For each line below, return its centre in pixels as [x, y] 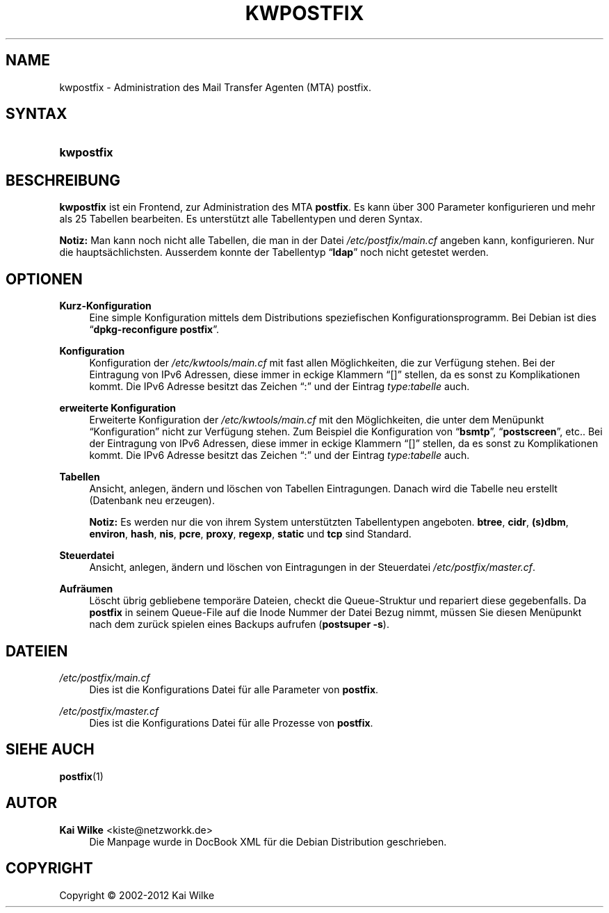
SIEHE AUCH [50, 750]
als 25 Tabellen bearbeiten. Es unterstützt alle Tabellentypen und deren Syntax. [241, 219]
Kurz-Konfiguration [105, 306]
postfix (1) [81, 776]
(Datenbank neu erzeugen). [152, 501]
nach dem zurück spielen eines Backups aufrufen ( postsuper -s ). [239, 624]
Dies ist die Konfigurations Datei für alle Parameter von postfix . [234, 689]
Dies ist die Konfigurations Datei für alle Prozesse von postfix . [231, 722]
